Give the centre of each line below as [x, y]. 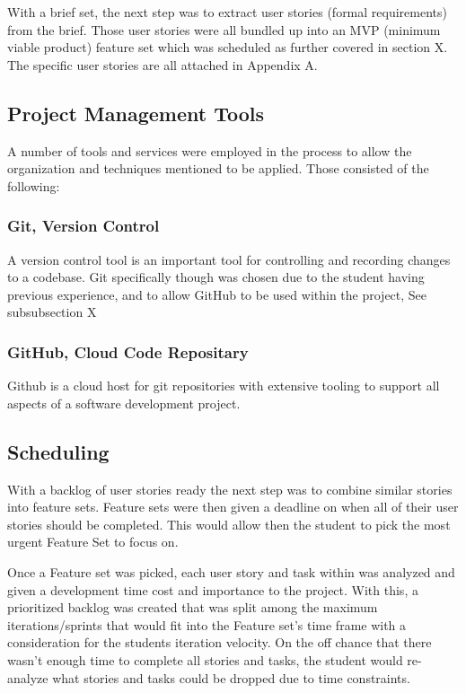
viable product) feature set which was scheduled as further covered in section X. [228, 47]
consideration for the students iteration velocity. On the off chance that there [220, 642]
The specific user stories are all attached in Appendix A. [163, 64]
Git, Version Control [84, 226]
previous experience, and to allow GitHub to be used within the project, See [217, 294]
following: [34, 185]
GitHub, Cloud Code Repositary [128, 351]
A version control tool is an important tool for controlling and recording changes [229, 259]
